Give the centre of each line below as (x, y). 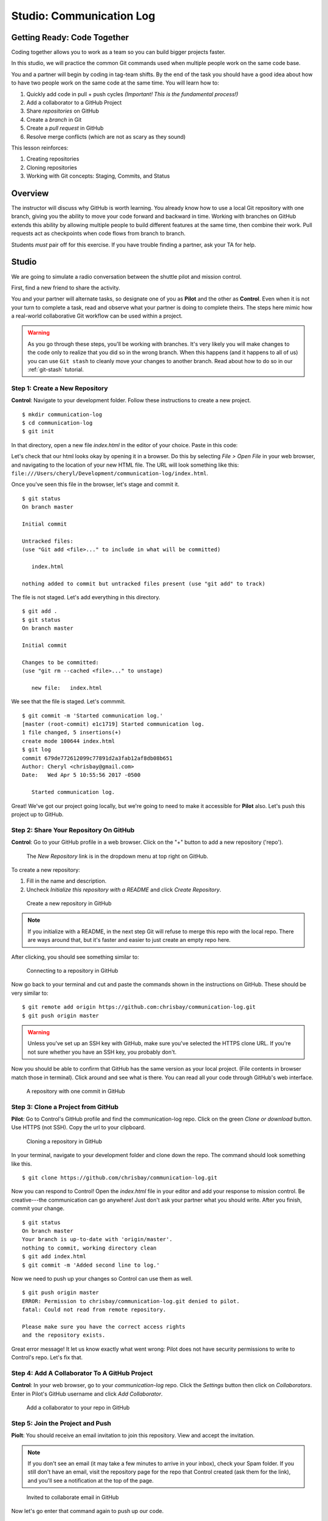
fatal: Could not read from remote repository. (94, 1310)
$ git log (36, 750)
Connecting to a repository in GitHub (72, 971)
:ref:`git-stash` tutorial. (56, 370)
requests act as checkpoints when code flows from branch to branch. (98, 234)
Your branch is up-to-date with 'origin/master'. (97, 1239)
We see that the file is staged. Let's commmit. (68, 701)
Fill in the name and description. (67, 881)
